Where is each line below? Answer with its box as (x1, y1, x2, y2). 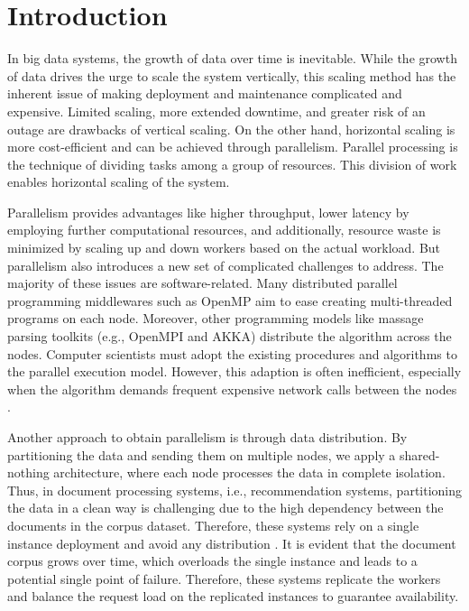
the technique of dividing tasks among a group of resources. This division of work (7, 154, 457, 173)
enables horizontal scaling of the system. (7, 172, 230, 191)
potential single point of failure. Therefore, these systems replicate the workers (7, 569, 441, 588)
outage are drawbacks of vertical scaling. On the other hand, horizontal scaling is (7, 119, 455, 138)
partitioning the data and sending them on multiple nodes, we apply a (7, 445, 396, 464)
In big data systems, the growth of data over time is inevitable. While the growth (7, 49, 457, 68)
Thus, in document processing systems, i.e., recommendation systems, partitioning (7, 480, 463, 499)
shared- (400, 445, 440, 464)
